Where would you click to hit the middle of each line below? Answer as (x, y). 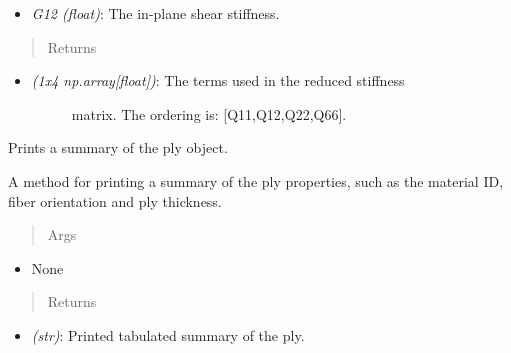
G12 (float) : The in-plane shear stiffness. (155, 13)
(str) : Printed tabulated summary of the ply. (168, 334)
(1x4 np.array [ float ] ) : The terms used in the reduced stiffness (218, 80)
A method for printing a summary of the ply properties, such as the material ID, (256, 180)
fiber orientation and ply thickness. (115, 200)
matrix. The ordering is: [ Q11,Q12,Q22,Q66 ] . (209, 113)
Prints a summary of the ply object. (118, 147)
